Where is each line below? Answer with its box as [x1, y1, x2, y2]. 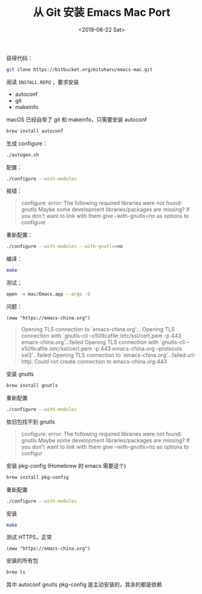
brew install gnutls [6, 383, 59, 389]
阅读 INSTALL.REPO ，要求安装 [6, 78, 79, 86]
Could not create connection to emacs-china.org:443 [34, 358, 168, 365]
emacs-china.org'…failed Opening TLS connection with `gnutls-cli [21, 339, 186, 346]
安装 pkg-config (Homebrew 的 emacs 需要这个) [6, 462, 126, 469]
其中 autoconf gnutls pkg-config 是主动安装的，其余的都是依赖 [6, 581, 162, 589]
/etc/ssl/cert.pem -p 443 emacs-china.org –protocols [49, 345, 183, 353]
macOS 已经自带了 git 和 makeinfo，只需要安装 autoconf [6, 116, 147, 123]
